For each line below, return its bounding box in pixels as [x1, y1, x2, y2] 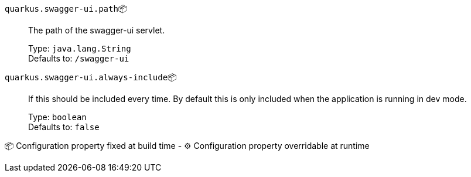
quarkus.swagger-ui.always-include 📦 [5, 72, 177, 82]
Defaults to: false [28, 122, 100, 132]
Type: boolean [28, 112, 87, 122]
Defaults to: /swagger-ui [28, 53, 129, 63]
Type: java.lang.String [28, 43, 131, 53]
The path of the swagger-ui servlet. [28, 25, 165, 35]
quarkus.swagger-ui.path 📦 [5, 4, 128, 13]
